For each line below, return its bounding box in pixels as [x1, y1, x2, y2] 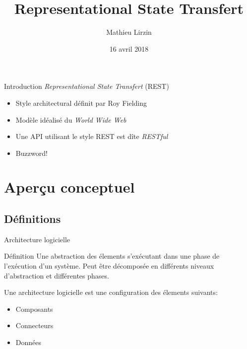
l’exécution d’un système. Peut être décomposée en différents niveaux [4, 261, 214, 271]
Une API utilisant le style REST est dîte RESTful [15, 131, 168, 141]
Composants [15, 303, 53, 314]
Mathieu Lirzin [106, 27, 152, 37]
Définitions [4, 211, 61, 226]
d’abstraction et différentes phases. [4, 270, 109, 280]
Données [15, 337, 42, 348]
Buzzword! [15, 147, 48, 158]
